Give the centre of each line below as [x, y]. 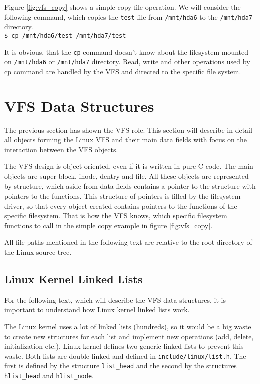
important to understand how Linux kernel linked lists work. [97, 310]
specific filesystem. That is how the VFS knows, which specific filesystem [116, 215]
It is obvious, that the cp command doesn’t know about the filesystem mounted [126, 51]
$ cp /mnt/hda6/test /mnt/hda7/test [65, 35]
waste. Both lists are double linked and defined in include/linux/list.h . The [125, 356]
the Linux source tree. [38, 252]
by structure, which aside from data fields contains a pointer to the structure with [130, 186]
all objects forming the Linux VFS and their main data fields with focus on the [125, 140]
